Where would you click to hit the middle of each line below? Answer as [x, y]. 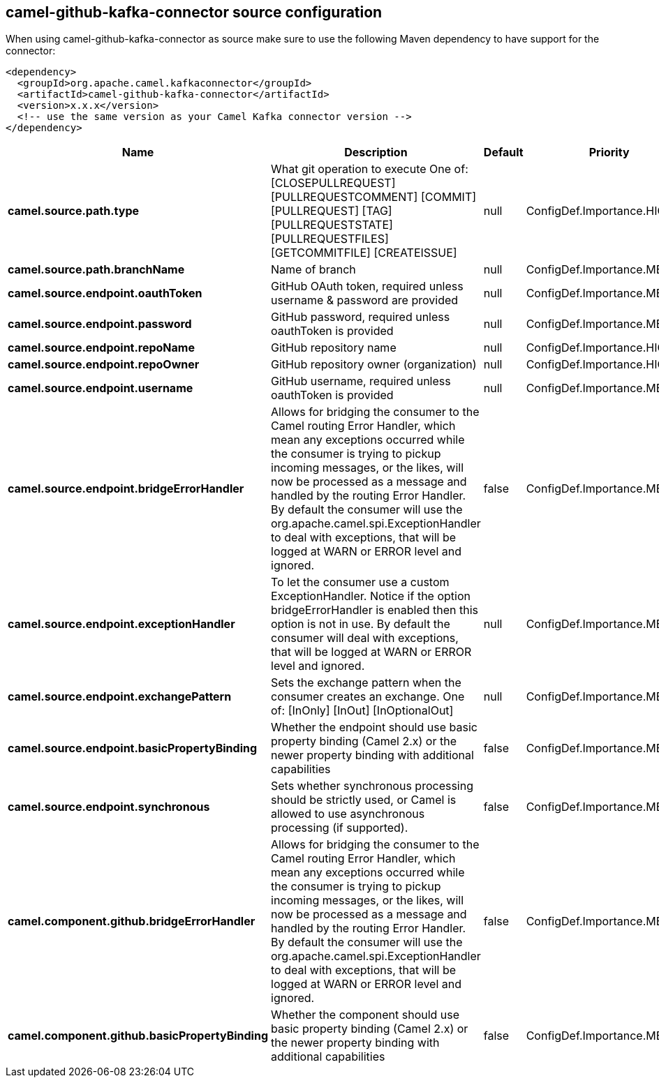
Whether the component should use [365, 1015]
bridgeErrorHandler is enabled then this [375, 610]
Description [376, 152]
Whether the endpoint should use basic [374, 727]
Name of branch [313, 270]
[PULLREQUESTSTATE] [332, 225]
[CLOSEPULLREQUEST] [333, 183]
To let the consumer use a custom [360, 582]
